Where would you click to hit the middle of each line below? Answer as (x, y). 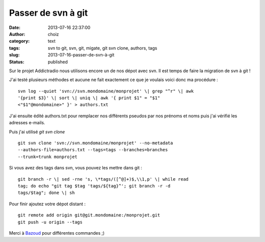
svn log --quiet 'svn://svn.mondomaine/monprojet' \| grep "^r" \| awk (106, 91)
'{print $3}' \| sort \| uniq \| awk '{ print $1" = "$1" (89, 98)
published (58, 62)
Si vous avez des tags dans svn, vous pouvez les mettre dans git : (76, 168)
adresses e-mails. (27, 123)
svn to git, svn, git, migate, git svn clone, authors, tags (103, 48)
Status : (17, 62)
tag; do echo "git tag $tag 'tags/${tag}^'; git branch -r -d (94, 186)
